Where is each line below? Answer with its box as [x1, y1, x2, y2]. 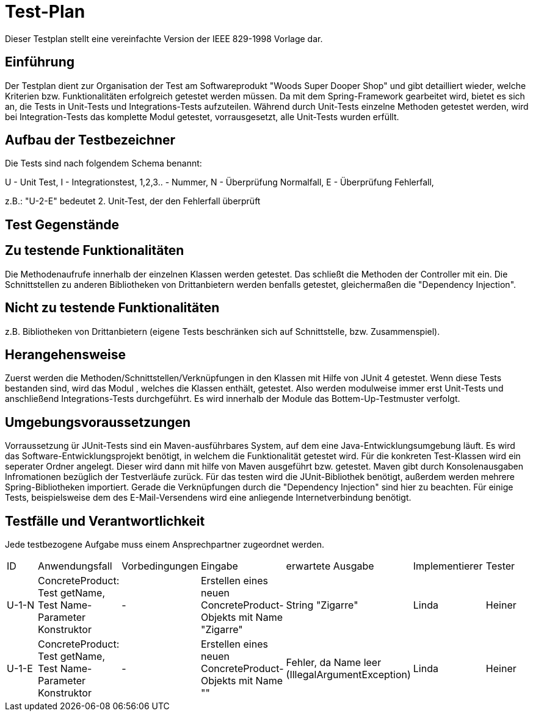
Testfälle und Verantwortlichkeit [5, 513, 205, 529]
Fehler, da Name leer [286, 656, 382, 669]
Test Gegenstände [5, 217, 120, 232]
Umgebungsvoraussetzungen [5, 414, 191, 430]
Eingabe [200, 560, 238, 573]
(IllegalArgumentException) [286, 668, 411, 681]
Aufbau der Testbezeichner [5, 132, 176, 148]
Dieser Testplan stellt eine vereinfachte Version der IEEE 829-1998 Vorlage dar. [5, 33, 323, 44]
